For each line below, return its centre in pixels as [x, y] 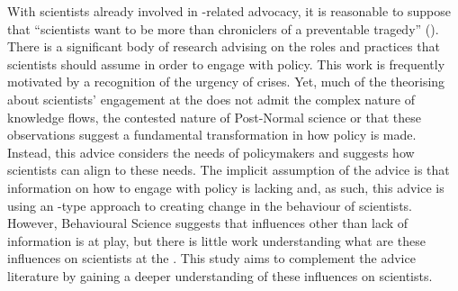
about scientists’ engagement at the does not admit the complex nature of [211, 99]
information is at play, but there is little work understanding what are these [216, 240]
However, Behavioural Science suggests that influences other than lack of [208, 223]
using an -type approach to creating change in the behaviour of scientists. [210, 205]
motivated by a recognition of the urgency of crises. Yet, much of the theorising [226, 82]
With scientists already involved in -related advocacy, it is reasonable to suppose [229, 11]
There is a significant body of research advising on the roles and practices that [224, 46]
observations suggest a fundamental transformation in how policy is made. [212, 135]
